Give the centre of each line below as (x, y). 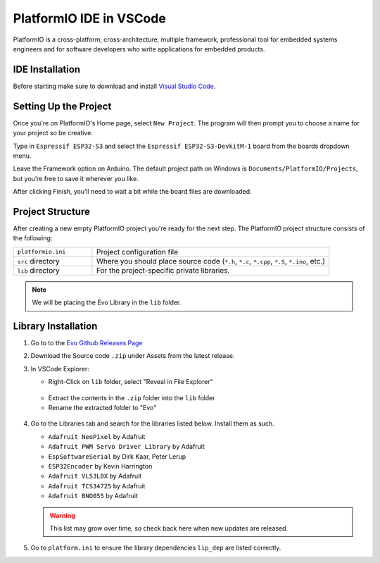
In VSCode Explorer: (60, 369)
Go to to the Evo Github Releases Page (87, 343)
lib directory (38, 270)
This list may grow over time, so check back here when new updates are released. (169, 528)
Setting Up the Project (62, 106)
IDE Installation (47, 69)
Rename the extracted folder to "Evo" (102, 408)
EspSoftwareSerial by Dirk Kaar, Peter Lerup (117, 456)
